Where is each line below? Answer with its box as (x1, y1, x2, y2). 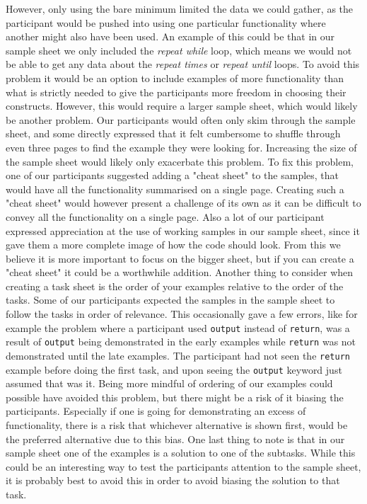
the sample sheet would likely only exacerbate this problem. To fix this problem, (6, 154, 354, 168)
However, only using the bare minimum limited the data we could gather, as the (6, 1, 354, 16)
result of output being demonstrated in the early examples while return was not (6, 334, 356, 349)
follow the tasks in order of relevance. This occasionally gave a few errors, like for (6, 307, 358, 321)
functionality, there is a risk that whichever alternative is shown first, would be (6, 418, 348, 433)
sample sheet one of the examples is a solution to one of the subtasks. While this (6, 445, 356, 460)
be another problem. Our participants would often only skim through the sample (6, 112, 356, 127)
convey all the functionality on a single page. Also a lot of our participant (6, 209, 325, 224)
